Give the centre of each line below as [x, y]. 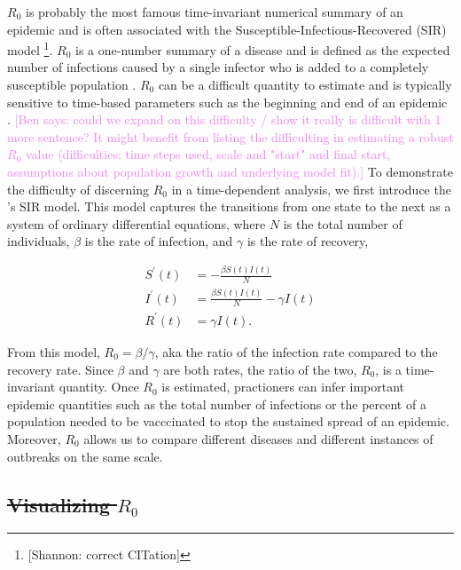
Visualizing [59, 504]
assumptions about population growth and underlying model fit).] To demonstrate [230, 171]
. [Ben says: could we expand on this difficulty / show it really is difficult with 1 [224, 119]
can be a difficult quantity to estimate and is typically [305, 85]
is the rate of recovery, [308, 241]
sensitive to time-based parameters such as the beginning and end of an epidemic [227, 102]
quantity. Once [99, 387]
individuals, [39, 241]
